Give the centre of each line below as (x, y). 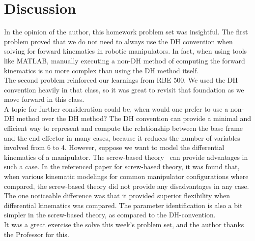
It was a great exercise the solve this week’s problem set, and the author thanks (124, 224)
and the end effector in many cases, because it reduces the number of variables (122, 137)
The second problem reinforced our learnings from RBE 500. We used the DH (121, 80)
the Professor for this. (37, 234)
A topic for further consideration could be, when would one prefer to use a (116, 108)
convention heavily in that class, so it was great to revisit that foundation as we (124, 89)
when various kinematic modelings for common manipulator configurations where (126, 176)
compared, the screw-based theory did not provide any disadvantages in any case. (127, 186)
